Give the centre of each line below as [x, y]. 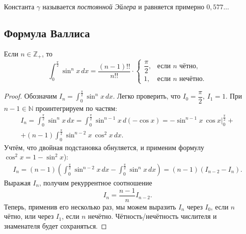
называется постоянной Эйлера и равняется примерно [123, 6]
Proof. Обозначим [30, 96]
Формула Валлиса [47, 33]
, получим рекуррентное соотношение [96, 183]
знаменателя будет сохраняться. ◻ [55, 225]
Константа [19, 6]
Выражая [17, 183]
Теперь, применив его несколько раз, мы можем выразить [90, 206]
